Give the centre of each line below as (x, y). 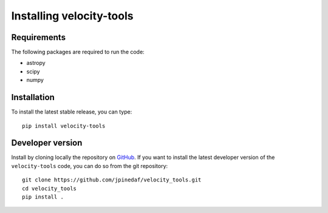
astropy (36, 63)
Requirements (39, 37)
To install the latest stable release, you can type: (72, 112)
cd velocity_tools (50, 188)
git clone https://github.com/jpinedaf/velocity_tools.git (112, 180)
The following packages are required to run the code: (78, 52)
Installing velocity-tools (72, 16)
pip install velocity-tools (64, 126)
